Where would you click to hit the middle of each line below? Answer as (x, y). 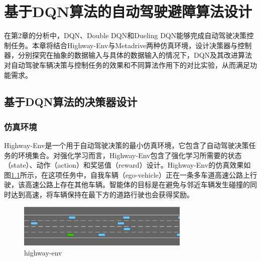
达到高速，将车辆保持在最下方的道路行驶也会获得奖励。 (102, 194)
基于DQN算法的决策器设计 (71, 102)
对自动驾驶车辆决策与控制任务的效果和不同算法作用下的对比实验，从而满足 (127, 64)
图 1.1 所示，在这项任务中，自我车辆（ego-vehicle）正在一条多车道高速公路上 (127, 174)
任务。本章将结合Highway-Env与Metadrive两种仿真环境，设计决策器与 (124, 45)
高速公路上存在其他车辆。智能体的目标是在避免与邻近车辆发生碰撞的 (137, 184)
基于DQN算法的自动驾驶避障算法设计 (128, 11)
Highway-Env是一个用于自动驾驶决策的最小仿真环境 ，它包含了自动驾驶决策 (126, 145)
